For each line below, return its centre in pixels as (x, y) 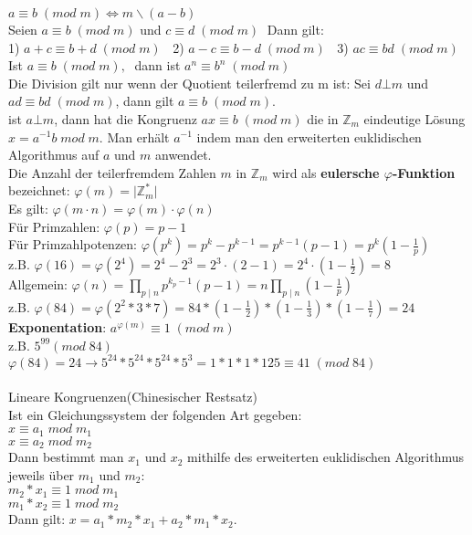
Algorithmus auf (54, 155)
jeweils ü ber (42, 474)
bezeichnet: (39, 190)
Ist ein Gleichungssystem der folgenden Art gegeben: (155, 414)
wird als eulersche (326, 172)
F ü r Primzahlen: (54, 226)
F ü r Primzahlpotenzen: (73, 244)
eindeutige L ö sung (414, 118)
